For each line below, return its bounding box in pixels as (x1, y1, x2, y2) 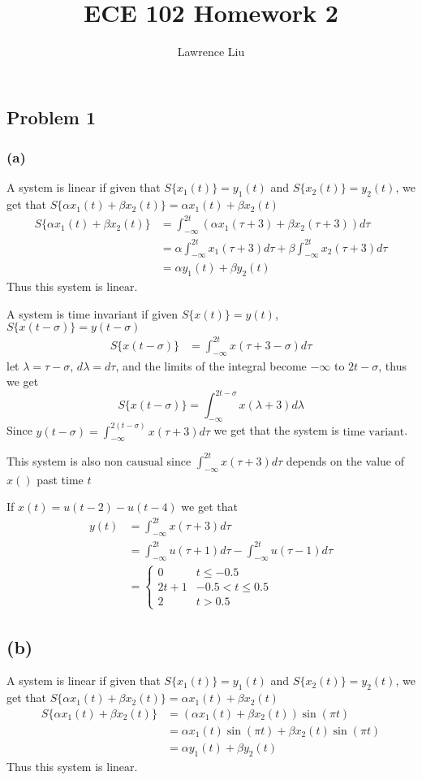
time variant (342, 426, 405, 438)
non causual (104, 456, 163, 468)
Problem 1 (6, 104, 96, 129)
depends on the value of (286, 452, 405, 469)
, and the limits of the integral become (115, 357, 307, 374)
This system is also (6, 452, 101, 469)
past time (37, 470, 84, 487)
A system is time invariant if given (6, 305, 179, 322)
